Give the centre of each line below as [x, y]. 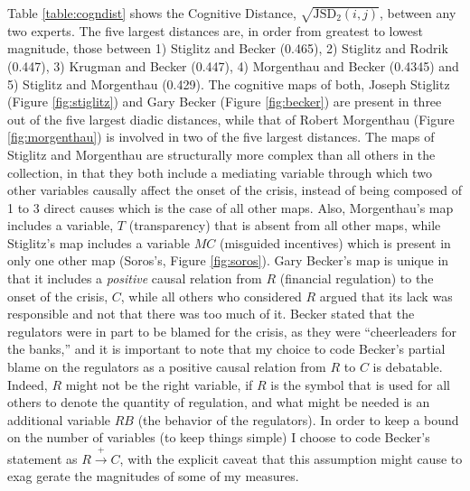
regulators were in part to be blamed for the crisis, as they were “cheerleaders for [232, 331]
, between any [418, 13]
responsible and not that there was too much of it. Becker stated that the [211, 314]
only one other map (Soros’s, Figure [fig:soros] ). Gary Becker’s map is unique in [228, 260]
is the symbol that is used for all [360, 384]
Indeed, [28, 384]
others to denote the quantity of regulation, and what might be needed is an [219, 402]
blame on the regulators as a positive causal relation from [167, 367]
